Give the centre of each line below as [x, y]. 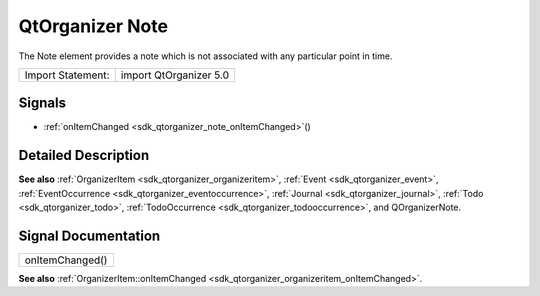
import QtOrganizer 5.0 [175, 75]
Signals [42, 103]
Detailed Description [84, 155]
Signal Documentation [89, 235]
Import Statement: [67, 75]
